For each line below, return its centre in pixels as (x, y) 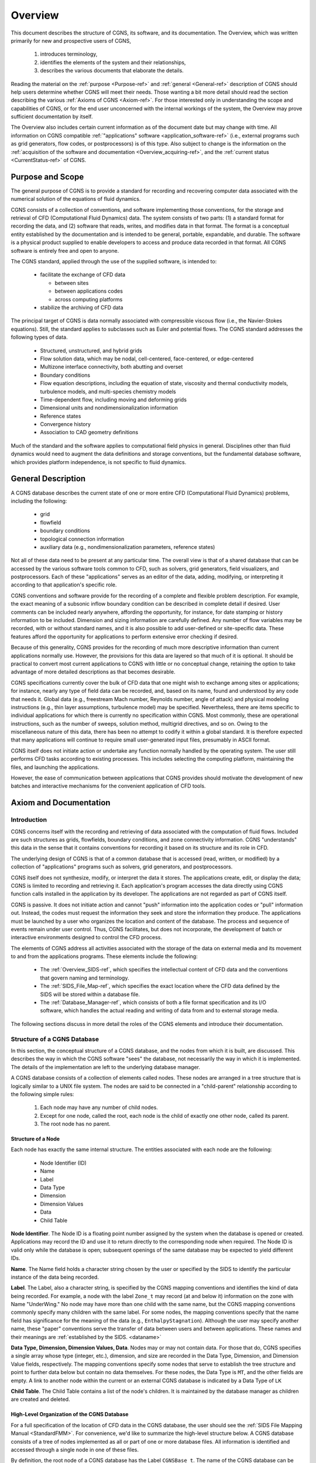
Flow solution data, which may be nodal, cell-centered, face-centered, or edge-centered (147, 358)
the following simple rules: (42, 1094)
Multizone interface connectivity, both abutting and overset (111, 367)
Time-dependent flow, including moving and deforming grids (114, 399)
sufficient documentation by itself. (52, 116)
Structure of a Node (35, 1139)
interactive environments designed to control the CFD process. (87, 937)
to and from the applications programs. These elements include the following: (104, 956)
